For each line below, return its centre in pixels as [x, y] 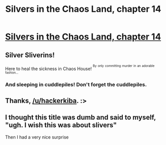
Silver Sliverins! [30, 55]
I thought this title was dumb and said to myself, [81, 118]
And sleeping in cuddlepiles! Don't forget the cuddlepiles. [76, 85]
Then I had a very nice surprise [37, 137]
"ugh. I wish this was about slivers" [61, 125]
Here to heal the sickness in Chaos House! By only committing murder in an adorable [80, 68]
